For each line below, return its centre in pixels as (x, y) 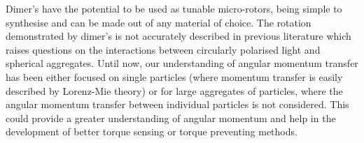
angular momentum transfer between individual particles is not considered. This (177, 104)
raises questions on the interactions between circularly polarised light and (163, 49)
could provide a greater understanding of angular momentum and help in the (171, 118)
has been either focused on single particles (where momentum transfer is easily (174, 76)
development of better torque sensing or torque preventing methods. (152, 131)
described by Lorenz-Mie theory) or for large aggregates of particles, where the (174, 90)
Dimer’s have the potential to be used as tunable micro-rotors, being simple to (174, 8)
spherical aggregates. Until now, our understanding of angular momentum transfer (182, 63)
